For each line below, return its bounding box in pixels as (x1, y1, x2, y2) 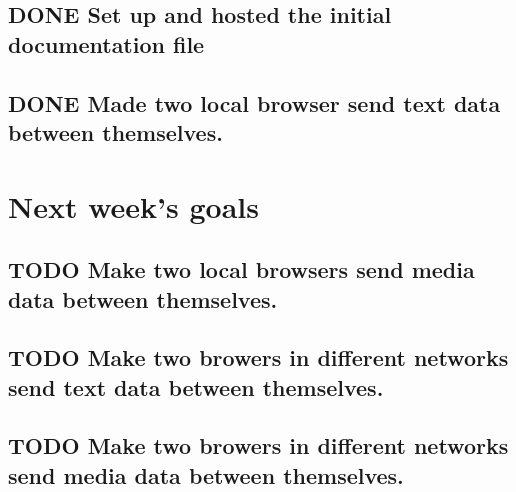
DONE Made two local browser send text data (8, 87, 501, 118)
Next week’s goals (8, 185, 259, 226)
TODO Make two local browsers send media (8, 254, 475, 285)
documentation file (8, 28, 205, 59)
